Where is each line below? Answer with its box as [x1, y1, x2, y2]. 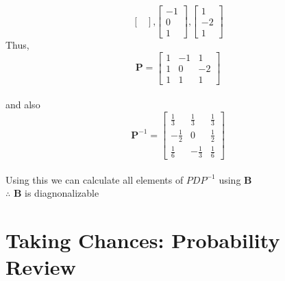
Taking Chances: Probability [5, 226, 280, 254]
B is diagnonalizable [13, 186, 99, 200]
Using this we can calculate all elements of [5, 172, 184, 186]
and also [5, 97, 40, 112]
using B [219, 172, 252, 186]
